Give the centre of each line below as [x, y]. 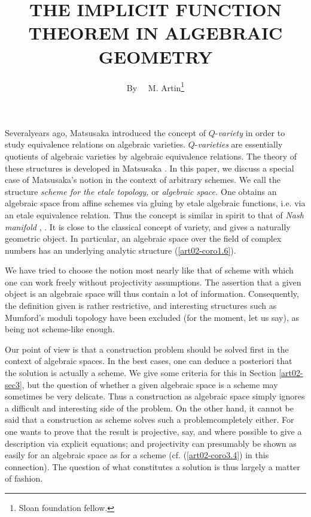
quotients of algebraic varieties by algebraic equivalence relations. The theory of [151, 156]
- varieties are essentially [239, 144]
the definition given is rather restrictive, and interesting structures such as [141, 306]
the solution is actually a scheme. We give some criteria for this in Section [141, 373]
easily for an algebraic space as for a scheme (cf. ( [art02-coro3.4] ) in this [137, 455]
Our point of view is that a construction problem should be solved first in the [147, 349]
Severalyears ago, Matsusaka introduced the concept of [105, 132]
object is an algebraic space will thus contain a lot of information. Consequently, [152, 294]
